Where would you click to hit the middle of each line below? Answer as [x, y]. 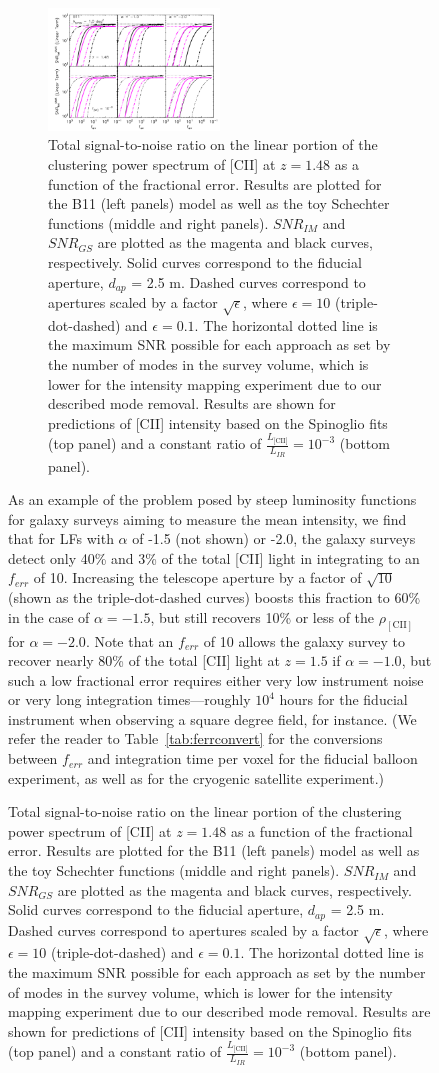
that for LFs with [61, 538]
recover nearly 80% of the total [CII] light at [144, 660]
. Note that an [129, 640]
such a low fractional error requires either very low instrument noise [216, 679]
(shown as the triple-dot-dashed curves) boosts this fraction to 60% [214, 597]
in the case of [49, 616]
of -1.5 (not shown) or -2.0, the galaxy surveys [274, 538]
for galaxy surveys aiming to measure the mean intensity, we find [207, 518]
